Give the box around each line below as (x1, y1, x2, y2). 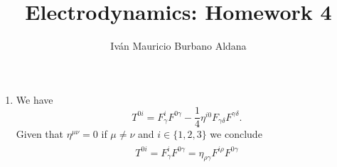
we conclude (210, 126, 262, 141)
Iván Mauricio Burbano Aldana (110, 38, 247, 53)
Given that (16, 126, 64, 141)
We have (16, 92, 53, 107)
